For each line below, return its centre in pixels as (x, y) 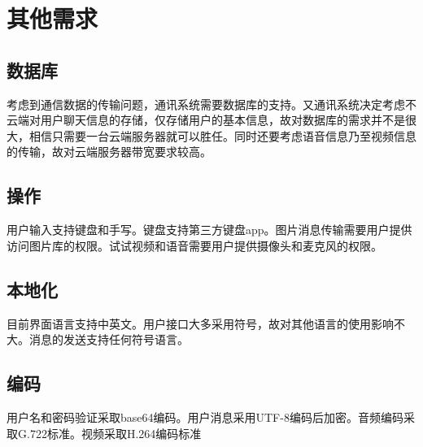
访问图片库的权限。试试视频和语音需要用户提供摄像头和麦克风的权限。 (194, 245)
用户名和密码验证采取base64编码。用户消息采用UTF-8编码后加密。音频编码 (205, 417)
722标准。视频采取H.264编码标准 (116, 433)
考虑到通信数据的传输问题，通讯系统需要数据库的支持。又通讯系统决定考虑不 (211, 104)
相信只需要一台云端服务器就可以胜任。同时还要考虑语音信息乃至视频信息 (222, 135)
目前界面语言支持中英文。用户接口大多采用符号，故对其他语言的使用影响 (200, 323)
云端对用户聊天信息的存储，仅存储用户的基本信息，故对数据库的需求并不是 (206, 120)
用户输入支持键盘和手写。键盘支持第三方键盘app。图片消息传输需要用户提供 (209, 230)
